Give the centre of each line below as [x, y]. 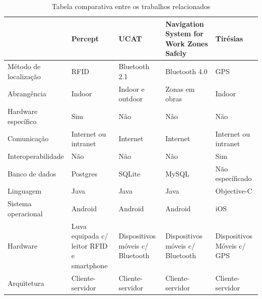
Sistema [20, 203]
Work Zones [187, 43]
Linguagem [25, 191]
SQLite [129, 173]
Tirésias [229, 38]
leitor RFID [89, 245]
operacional [25, 213]
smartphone [89, 265]
